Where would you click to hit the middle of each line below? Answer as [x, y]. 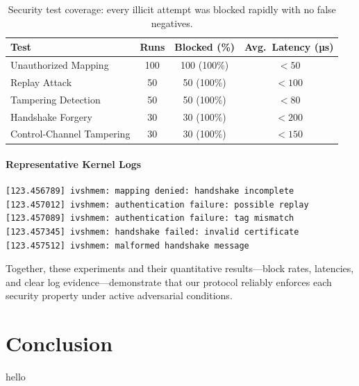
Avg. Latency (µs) [289, 47]
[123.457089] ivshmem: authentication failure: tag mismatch [150, 218]
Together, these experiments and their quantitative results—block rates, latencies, [180, 268]
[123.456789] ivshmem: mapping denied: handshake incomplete [150, 191]
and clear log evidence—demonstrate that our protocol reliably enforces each [169, 282]
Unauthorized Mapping [60, 65]
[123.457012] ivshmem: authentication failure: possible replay [157, 204]
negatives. [172, 23]
